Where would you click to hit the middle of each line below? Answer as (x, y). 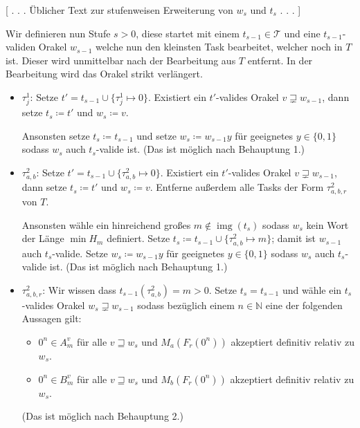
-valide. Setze (80, 253)
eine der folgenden (304, 305)
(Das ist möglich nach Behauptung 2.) (102, 416)
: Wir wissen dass (79, 289)
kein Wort (327, 224)
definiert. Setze (138, 238)
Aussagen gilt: (52, 318)
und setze (156, 135)
